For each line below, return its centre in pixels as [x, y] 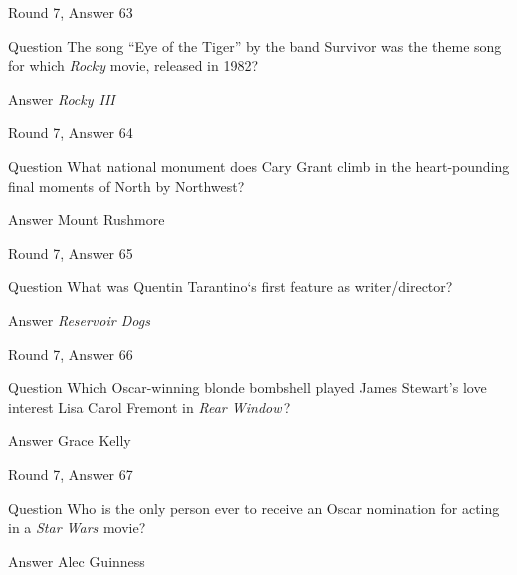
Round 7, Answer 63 [70, 12]
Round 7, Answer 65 [70, 252]
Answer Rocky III [61, 98]
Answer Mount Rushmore [86, 219]
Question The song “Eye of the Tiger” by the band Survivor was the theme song [255, 45]
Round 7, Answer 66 [70, 353]
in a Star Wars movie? [77, 527]
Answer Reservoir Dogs [79, 319]
